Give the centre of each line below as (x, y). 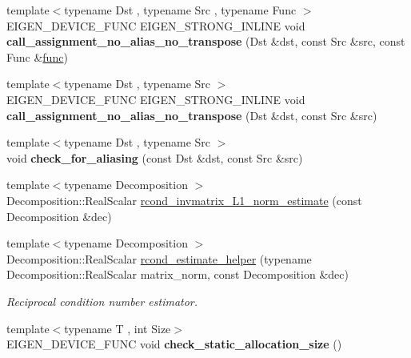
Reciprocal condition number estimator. (102, 301)
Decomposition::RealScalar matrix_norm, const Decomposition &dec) (178, 274)
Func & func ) (37, 56)
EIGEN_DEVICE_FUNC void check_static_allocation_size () (174, 344)
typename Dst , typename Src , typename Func (180, 10)
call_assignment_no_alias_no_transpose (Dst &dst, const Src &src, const (206, 41)
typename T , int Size (118, 328)
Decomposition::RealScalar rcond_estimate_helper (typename (159, 258)
